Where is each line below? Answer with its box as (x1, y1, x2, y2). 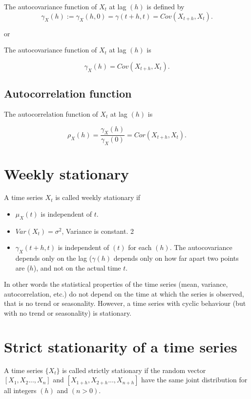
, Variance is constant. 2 (62, 225, 134, 236)
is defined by (146, 1, 185, 11)
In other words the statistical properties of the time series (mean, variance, (4, 279, 228, 289)
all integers (4, 385, 37, 396)
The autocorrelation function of (4, 108, 98, 119)
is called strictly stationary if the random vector (62, 365, 206, 375)
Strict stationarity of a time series (4, 336, 237, 356)
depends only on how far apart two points (113, 253, 239, 263)
